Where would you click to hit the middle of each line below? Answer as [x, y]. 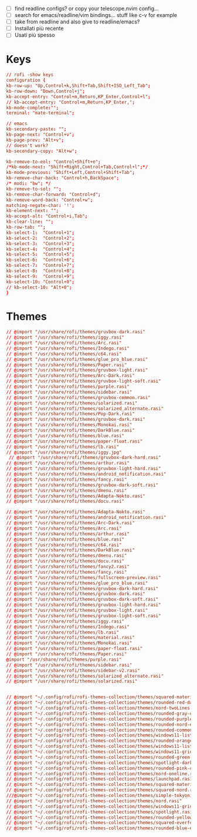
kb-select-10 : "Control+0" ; [40, 282]
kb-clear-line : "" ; [30, 222]
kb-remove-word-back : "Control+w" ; [50, 200]
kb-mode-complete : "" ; [33, 108]
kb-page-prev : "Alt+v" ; [35, 140]
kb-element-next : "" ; [33, 211]
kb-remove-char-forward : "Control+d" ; [53, 194]
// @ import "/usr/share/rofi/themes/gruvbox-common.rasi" [78, 397]
